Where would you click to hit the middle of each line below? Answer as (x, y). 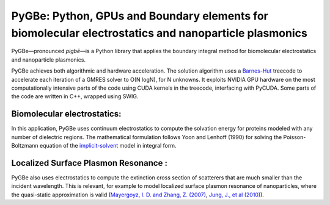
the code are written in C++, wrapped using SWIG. (75, 96)
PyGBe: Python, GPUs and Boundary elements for (140, 16)
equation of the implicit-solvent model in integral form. (108, 145)
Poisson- (295, 137)
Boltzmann (25, 145)
